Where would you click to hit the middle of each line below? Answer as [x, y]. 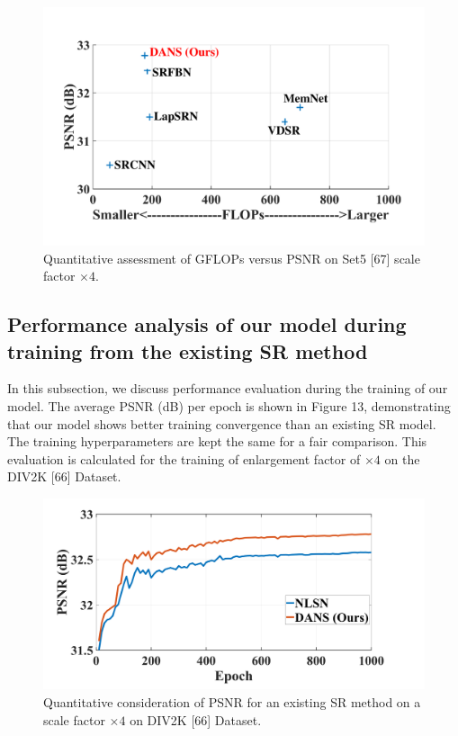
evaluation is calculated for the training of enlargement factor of [184, 458]
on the [402, 458]
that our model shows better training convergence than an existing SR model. [222, 423]
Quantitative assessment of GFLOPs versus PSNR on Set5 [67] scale [232, 258]
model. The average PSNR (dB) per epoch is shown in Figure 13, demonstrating [229, 405]
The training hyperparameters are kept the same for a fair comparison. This [217, 441]
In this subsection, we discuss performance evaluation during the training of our [228, 388]
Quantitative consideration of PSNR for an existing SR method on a [232, 701]
